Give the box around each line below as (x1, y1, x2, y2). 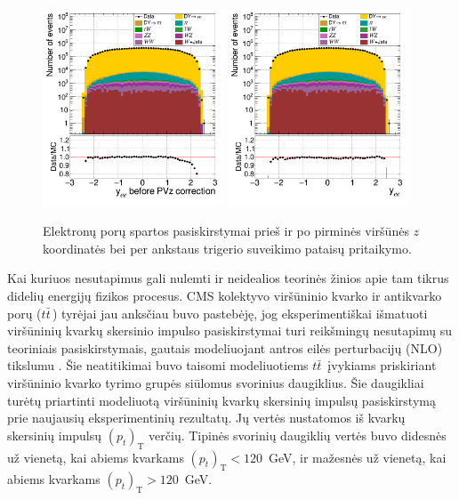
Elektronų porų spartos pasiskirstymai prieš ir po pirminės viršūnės (43, 222, 409, 240)
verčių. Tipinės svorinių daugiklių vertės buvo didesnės (149, 425, 447, 444)
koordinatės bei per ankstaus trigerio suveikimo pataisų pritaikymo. (43, 238, 412, 257)
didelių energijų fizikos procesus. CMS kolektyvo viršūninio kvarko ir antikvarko (7, 286, 442, 305)
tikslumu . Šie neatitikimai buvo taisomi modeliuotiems (7, 356, 309, 375)
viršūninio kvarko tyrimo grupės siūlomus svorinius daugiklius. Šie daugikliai (7, 373, 424, 391)
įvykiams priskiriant (327, 356, 437, 375)
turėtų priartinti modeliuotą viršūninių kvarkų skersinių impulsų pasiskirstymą (7, 391, 436, 409)
